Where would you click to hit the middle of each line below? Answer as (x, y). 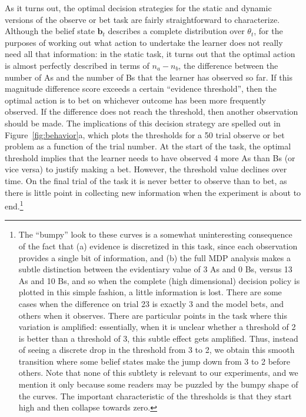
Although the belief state (50, 31)
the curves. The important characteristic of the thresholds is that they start (155, 396)
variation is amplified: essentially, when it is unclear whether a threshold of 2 (157, 327)
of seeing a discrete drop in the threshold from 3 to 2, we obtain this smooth (157, 350)
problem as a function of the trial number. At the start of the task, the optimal (148, 146)
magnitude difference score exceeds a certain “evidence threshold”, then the (141, 89)
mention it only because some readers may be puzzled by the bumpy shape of (158, 384)
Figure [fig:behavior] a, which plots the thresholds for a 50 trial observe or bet (145, 134)
